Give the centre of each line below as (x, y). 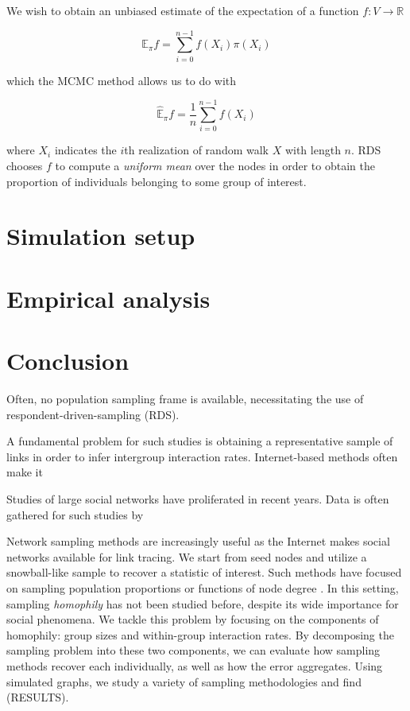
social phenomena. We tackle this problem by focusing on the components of (193, 619)
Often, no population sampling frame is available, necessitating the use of (185, 399)
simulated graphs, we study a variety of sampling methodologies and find (184, 681)
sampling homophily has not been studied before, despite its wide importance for (203, 603)
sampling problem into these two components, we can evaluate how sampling (193, 650)
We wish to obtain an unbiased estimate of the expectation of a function (183, 10)
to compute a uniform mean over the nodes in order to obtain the (215, 166)
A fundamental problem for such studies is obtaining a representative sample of (200, 441)
